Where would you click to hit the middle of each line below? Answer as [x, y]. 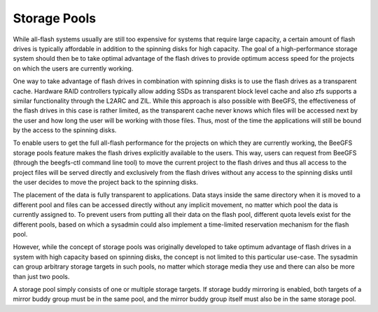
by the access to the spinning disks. [65, 130]
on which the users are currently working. [73, 68]
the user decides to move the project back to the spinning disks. [106, 183]
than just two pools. [41, 276]
